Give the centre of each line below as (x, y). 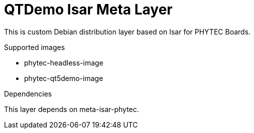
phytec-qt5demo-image (64, 78)
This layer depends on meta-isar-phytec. (72, 109)
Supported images (35, 47)
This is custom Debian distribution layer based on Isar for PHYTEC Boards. (128, 31)
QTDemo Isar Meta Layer (88, 9)
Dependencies (28, 93)
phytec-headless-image (64, 62)
